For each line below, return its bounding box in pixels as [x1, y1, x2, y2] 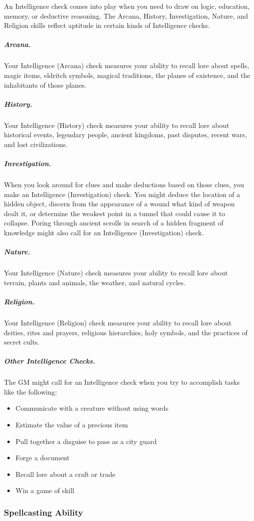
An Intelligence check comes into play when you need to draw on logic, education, [4, 1, 250, 11]
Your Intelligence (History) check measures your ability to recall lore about [4, 120, 229, 130]
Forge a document [15, 452, 70, 463]
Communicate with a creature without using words [15, 403, 169, 413]
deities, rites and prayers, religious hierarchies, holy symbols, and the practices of [4, 327, 248, 337]
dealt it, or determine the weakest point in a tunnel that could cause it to [4, 208, 225, 218]
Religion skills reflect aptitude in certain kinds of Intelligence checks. [4, 20, 210, 30]
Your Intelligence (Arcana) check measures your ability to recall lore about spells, [4, 60, 249, 71]
